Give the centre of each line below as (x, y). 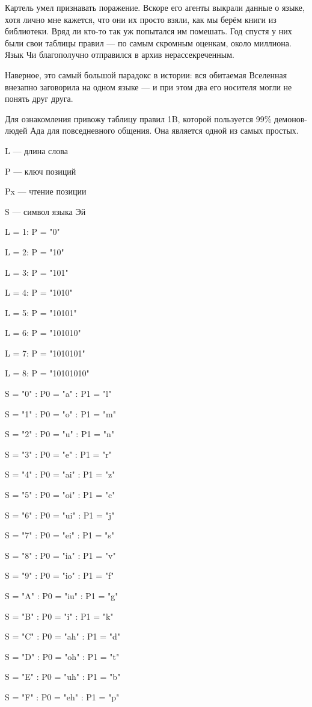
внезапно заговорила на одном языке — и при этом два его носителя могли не (148, 86)
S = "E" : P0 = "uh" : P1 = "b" (63, 677)
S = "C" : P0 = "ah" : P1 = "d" (63, 636)
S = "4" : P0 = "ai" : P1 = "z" (60, 474)
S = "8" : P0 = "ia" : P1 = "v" (60, 555)
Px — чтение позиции (46, 191)
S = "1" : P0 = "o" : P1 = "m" (61, 413)
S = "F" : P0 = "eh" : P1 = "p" (62, 696)
